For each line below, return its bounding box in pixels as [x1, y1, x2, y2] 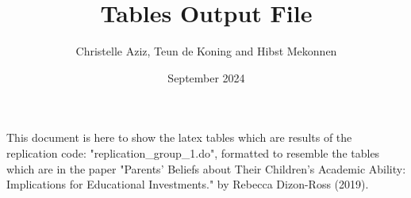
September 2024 [167, 69, 245, 86]
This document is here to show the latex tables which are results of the [6, 129, 352, 146]
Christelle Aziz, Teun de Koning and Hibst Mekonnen [75, 43, 337, 59]
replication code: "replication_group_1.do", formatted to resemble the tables [6, 144, 380, 161]
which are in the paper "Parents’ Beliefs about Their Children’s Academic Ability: [6, 160, 406, 177]
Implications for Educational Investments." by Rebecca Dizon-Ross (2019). [6, 176, 369, 192]
